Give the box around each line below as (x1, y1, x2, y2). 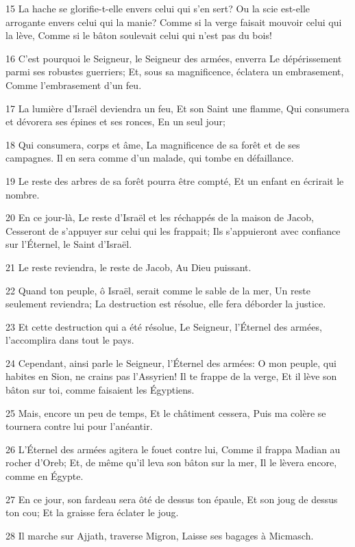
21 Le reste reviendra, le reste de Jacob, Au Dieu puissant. (5, 259, 252, 274)
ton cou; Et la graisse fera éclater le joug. (5, 505, 179, 520)
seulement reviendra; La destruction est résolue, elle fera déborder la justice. (5, 296, 326, 311)
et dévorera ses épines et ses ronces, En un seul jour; (5, 114, 225, 129)
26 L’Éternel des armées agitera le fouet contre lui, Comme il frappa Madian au (5, 442, 341, 456)
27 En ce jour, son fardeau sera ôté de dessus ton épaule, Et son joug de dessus (5, 492, 338, 506)
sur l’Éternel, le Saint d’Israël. (5, 237, 132, 251)
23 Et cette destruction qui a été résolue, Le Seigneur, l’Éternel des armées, (5, 319, 322, 333)
